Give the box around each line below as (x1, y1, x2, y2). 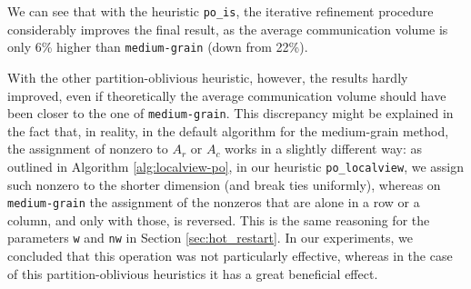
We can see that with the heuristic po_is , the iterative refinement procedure (7, 2, 434, 20)
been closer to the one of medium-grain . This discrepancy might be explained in (7, 104, 454, 123)
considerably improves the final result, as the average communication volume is (7, 19, 448, 38)
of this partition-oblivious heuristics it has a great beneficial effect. (7, 264, 378, 283)
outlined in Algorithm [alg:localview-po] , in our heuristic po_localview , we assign (7, 156, 465, 175)
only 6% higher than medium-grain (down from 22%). (7, 37, 308, 56)
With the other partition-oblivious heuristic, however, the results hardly (7, 67, 408, 86)
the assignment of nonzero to (7, 139, 168, 158)
